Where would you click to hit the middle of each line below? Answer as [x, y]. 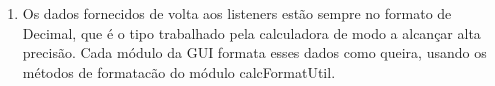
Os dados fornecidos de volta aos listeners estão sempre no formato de [237, 13]
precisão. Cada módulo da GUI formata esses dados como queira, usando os [254, 52]
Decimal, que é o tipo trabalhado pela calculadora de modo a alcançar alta [251, 32]
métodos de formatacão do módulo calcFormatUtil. [179, 71]
